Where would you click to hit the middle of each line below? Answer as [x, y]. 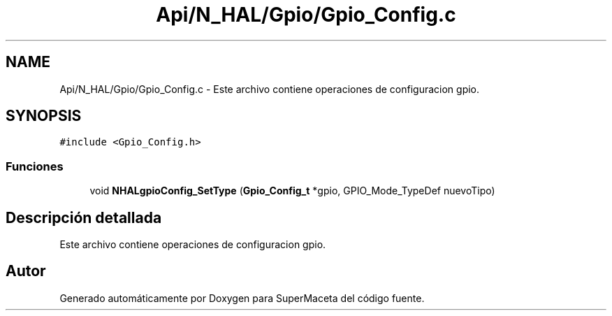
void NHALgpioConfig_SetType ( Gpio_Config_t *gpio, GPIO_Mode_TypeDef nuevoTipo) [292, 191]
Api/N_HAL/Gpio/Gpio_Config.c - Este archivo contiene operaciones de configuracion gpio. [270, 89]
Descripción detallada [84, 217]
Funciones [35, 166]
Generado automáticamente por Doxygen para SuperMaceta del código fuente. [242, 298]
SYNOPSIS [44, 116]
